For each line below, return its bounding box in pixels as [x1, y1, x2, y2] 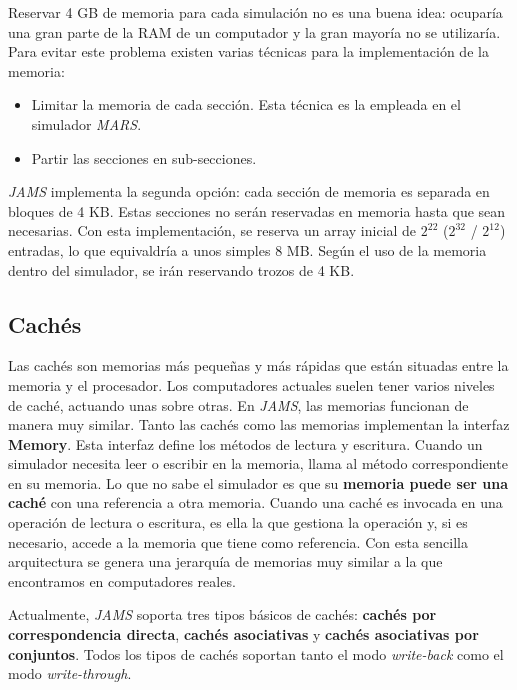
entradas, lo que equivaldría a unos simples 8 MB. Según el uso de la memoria [8, 239, 487, 260]
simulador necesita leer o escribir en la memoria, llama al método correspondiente [8, 453, 508, 474]
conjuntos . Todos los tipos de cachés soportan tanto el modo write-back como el [8, 643, 504, 664]
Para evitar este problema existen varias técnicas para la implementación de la [8, 41, 489, 62]
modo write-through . [8, 663, 132, 684]
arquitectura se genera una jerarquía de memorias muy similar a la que [8, 551, 443, 572]
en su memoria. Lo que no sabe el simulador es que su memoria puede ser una [8, 472, 508, 493]
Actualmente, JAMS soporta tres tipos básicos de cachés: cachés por [8, 604, 437, 625]
